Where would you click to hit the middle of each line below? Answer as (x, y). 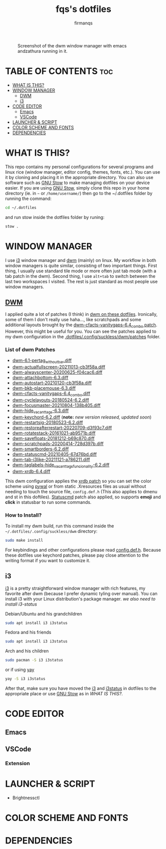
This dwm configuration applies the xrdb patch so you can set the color (78, 481)
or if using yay (20, 670)
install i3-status (21, 604)
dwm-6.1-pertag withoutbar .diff (42, 361)
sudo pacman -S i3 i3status (34, 660)
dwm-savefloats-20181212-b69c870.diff (53, 438)
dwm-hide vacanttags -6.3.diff (41, 411)
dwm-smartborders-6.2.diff (41, 449)
